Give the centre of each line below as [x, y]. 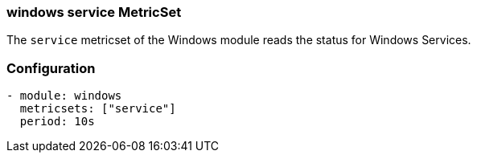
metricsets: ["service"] [98, 109]
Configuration [51, 68]
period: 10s [57, 122]
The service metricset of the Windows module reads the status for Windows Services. [239, 40]
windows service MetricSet [94, 12]
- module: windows [64, 96]
